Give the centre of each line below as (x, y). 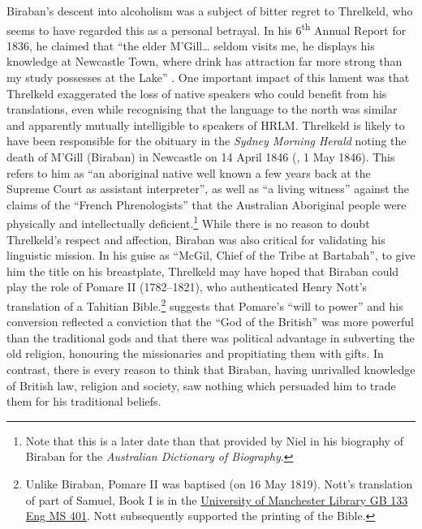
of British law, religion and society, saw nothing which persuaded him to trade (201, 385)
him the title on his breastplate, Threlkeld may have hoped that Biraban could (203, 271)
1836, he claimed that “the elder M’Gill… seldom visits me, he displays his (191, 45)
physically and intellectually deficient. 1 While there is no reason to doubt (188, 222)
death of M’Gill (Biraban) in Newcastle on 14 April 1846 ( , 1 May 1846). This (201, 157)
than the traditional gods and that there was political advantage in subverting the (211, 337)
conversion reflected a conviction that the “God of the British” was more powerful (210, 322)
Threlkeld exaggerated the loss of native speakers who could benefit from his (197, 93)
